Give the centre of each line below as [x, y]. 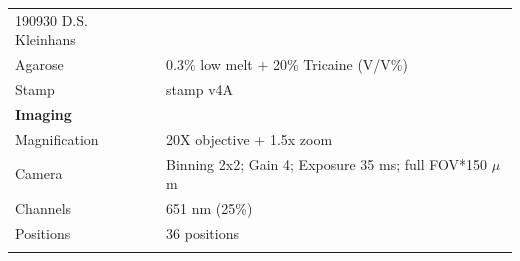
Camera [39, 173]
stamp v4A [200, 89]
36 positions [202, 232]
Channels [43, 208]
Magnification [57, 138]
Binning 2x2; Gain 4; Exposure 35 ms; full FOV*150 [327, 163]
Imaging [43, 113]
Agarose [39, 64]
